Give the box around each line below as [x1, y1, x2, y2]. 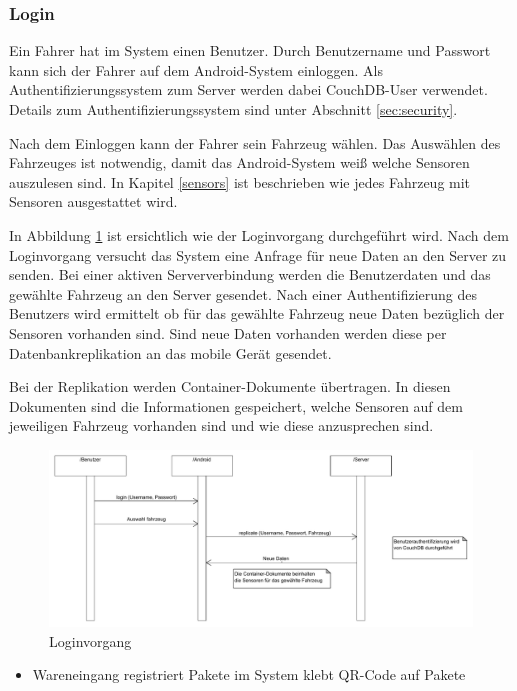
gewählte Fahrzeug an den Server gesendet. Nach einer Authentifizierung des [9, 283, 477, 304]
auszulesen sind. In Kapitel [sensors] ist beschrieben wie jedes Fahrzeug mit [9, 171, 471, 192]
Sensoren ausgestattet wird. [9, 191, 178, 212]
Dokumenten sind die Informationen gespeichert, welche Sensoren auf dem [9, 395, 463, 416]
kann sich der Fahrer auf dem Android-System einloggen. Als [9, 59, 383, 80]
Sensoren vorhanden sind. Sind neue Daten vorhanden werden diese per [9, 322, 447, 343]
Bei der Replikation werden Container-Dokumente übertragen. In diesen [9, 376, 451, 397]
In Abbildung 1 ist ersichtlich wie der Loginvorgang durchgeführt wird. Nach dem [9, 224, 509, 245]
